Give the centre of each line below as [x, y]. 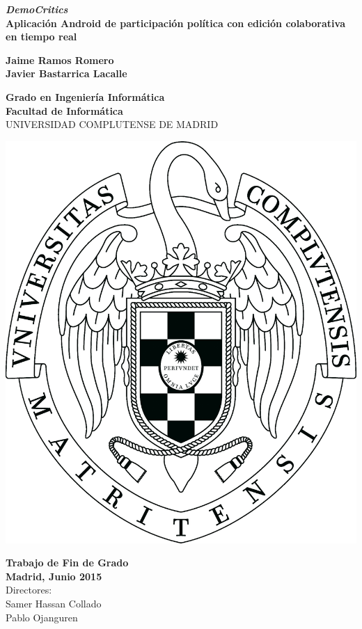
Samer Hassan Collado [54, 604]
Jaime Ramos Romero [60, 59]
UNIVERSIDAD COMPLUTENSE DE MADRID [112, 124]
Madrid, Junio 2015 [54, 576]
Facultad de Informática [64, 110]
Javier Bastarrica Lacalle [66, 73]
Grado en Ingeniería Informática [85, 96]
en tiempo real [41, 37]
